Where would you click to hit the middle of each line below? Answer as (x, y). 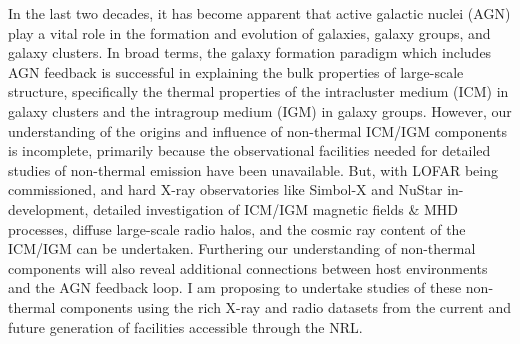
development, (48, 208)
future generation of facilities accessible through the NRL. (185, 326)
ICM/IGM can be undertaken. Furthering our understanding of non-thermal (242, 248)
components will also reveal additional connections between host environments (248, 267)
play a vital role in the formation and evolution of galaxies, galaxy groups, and (249, 32)
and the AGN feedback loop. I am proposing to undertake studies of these (235, 287)
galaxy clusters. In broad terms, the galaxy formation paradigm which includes (250, 52)
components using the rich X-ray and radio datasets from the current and (286, 306)
